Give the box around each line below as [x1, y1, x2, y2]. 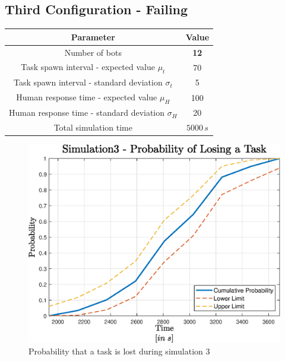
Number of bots [64, 46, 122, 58]
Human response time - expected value [16, 91, 157, 103]
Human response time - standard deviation [9, 106, 165, 119]
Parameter [71, 30, 115, 43]
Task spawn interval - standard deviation [13, 76, 163, 88]
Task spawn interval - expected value [21, 61, 155, 73]
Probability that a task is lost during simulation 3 [28, 345, 210, 357]
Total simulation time [53, 121, 132, 134]
